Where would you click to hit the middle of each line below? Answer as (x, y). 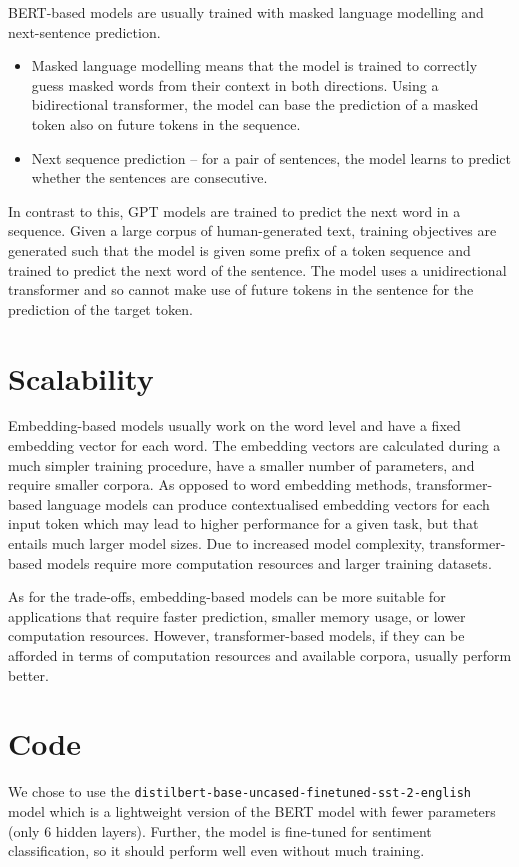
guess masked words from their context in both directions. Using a (235, 84)
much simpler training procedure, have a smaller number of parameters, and (241, 464)
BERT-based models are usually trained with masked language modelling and (246, 12)
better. (28, 674)
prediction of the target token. (100, 308)
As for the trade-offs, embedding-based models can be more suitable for (227, 596)
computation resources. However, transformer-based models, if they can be (236, 635)
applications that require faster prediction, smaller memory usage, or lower (237, 615)
